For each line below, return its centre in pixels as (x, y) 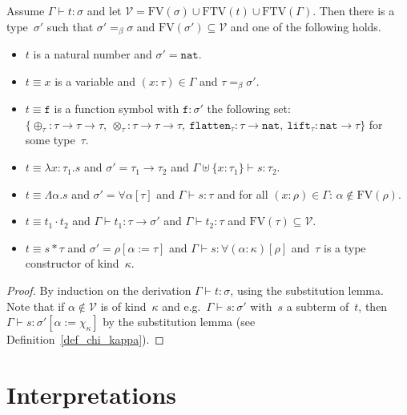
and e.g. (181, 306)
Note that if (36, 306)
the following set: (249, 109)
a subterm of (318, 306)
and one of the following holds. (306, 26)
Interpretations (91, 395)
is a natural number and (93, 54)
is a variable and (95, 81)
